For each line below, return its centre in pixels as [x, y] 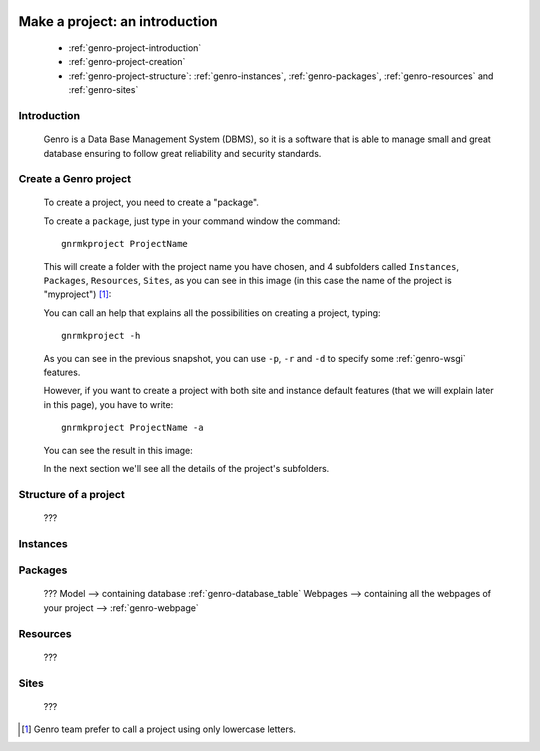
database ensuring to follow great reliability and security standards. [182, 153]
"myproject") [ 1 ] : [77, 294]
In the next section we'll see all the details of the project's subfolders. [186, 468]
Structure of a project [71, 494]
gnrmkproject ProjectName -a [132, 428]
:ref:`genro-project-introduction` [135, 48]
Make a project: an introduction [118, 21]
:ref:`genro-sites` [103, 90]
